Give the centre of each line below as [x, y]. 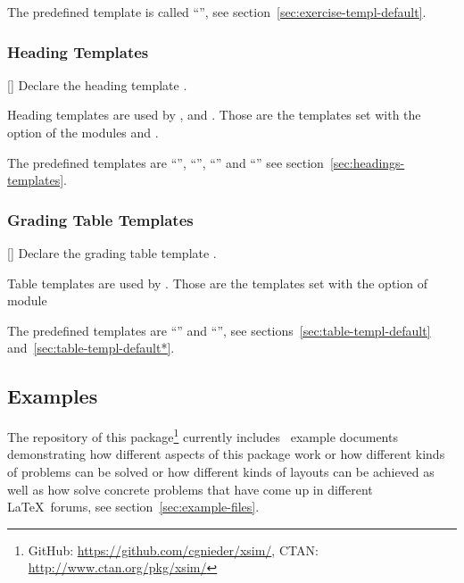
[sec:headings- [367, 162]
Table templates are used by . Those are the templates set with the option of [217, 283]
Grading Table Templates [100, 219]
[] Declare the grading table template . [112, 253]
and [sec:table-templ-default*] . [91, 348]
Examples [53, 396]
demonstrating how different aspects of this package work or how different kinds [226, 454]
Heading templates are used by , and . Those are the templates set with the [214, 115]
